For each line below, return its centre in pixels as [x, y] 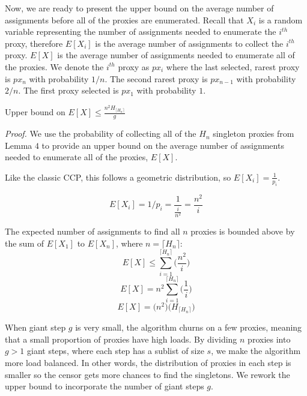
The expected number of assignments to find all [93, 231]
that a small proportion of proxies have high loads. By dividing [121, 339]
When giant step [35, 327]
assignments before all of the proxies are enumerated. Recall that [124, 19]
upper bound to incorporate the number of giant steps [105, 386]
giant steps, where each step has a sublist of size [116, 351]
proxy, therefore [34, 43]
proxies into [269, 339]
